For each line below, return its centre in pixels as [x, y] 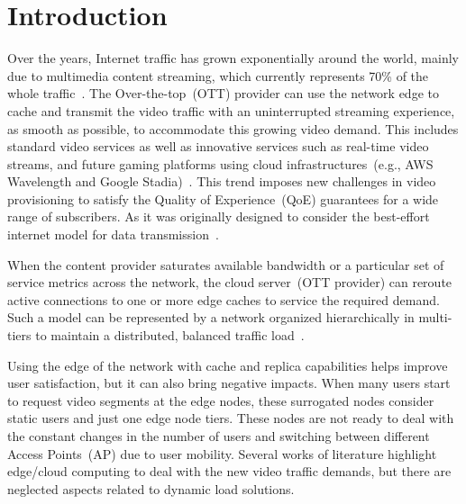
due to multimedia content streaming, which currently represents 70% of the [218, 75]
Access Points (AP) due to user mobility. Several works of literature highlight [222, 453]
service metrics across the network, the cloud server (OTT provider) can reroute [230, 282]
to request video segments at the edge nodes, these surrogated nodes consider [221, 400]
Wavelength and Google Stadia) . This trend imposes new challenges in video [222, 181]
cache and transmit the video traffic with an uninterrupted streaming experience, [231, 110]
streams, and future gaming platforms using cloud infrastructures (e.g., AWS [220, 163]
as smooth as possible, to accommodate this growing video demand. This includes [233, 128]
